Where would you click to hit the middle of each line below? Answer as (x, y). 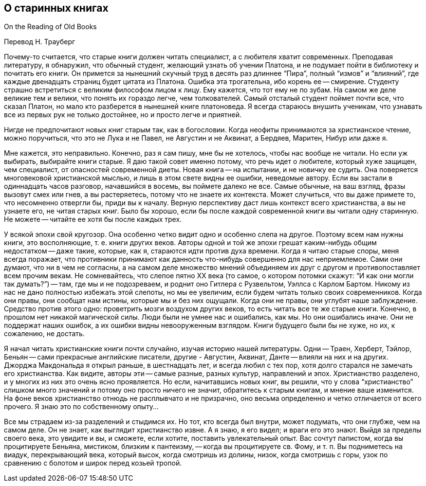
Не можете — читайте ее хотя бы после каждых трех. (93, 219)
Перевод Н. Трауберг (40, 42)
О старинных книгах (56, 8)
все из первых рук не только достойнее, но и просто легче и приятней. (123, 115)
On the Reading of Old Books (50, 27)
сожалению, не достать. (44, 334)
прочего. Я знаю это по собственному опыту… (81, 407)
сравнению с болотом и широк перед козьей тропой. (93, 463)
